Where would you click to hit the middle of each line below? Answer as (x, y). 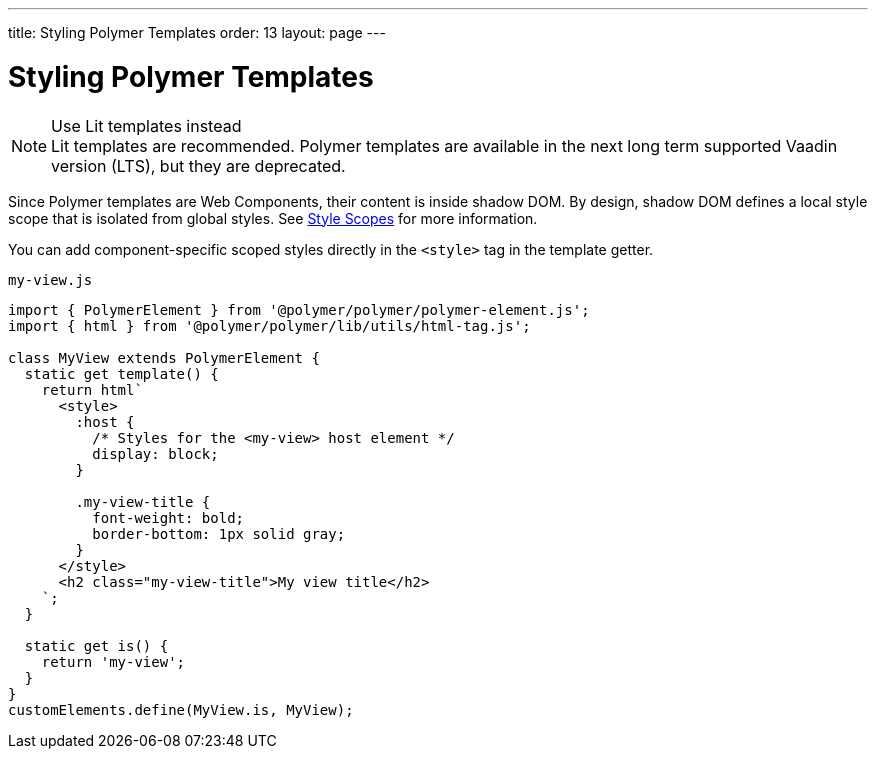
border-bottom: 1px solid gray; (219, 533)
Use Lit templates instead (146, 125)
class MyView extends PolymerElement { (164, 357)
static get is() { (96, 645)
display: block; (155, 453)
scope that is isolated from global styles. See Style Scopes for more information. (273, 218)
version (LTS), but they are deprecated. (198, 165)
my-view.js (50, 279)
